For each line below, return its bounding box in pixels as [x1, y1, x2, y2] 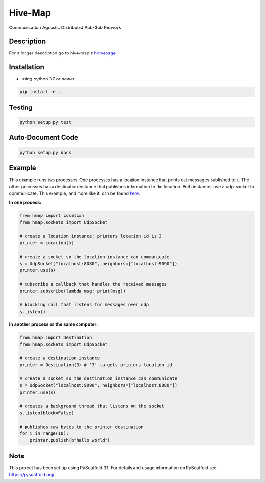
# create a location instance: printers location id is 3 [19, 233, 162, 239]
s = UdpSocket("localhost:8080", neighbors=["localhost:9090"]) [19, 261, 178, 266]
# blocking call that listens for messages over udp [19, 302, 149, 308]
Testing [9, 103, 33, 111]
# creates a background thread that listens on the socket [19, 403, 164, 409]
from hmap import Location [19, 213, 84, 218]
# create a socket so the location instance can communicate [19, 254, 170, 260]
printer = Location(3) [19, 240, 74, 245]
